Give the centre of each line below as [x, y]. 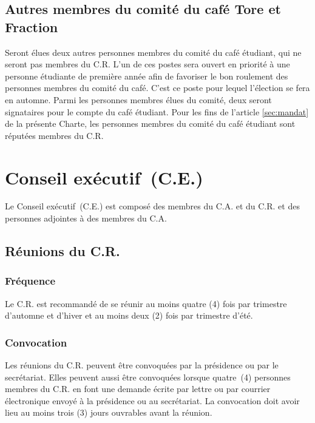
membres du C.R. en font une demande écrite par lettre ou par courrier [138, 389]
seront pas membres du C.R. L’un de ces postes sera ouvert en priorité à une [147, 64]
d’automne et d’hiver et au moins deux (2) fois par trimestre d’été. [129, 315]
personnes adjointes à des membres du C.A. [86, 218]
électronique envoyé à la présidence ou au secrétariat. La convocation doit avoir [152, 400]
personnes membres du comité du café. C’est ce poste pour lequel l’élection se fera [157, 88]
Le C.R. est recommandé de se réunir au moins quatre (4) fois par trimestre [146, 303]
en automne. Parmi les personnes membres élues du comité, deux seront [138, 99]
